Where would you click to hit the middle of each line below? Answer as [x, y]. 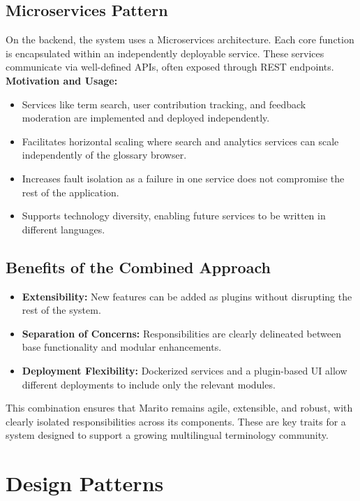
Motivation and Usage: [62, 80]
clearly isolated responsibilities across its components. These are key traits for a [176, 421]
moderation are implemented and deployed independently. [146, 118]
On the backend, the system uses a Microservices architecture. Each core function [180, 39]
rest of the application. [70, 192]
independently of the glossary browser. [104, 155]
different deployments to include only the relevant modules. [149, 384]
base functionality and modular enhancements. [122, 347]
